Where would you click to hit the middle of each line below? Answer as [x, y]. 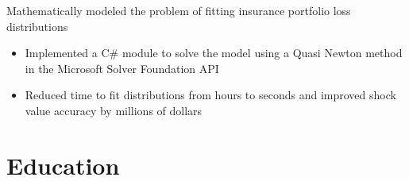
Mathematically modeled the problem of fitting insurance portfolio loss [179, 10]
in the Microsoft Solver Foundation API [122, 68]
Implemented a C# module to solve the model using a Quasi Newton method [214, 53]
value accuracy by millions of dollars [114, 110]
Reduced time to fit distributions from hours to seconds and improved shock [210, 95]
